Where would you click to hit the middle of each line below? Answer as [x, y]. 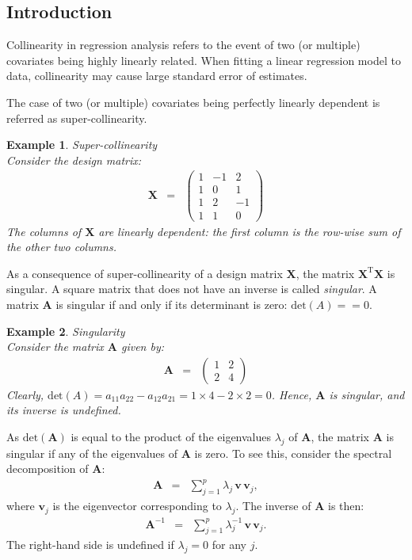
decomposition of [48, 469]
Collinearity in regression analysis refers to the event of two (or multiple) [183, 45]
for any [229, 545]
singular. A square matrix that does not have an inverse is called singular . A [192, 289]
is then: [346, 506]
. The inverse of [273, 506]
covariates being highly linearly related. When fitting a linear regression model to [204, 60]
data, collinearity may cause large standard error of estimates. [157, 76]
